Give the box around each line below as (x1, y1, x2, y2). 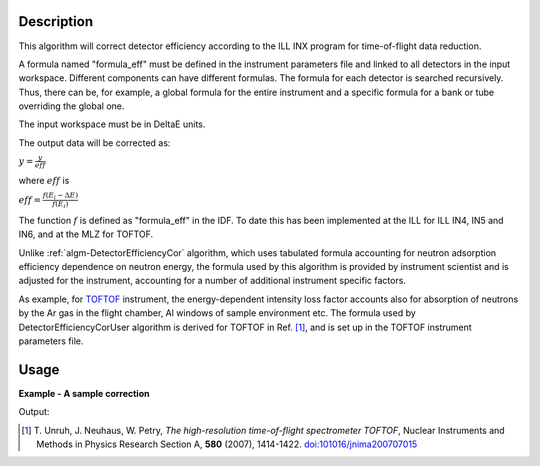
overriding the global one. (18, 100, 125, 112)
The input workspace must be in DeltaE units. (18, 118, 206, 130)
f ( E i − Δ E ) (42, 191, 79, 202)
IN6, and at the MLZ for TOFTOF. (18, 228, 154, 240)
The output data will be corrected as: (18, 136, 171, 149)
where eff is (18, 174, 70, 186)
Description (18, 13, 94, 30)
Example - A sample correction (18, 387, 150, 399)
